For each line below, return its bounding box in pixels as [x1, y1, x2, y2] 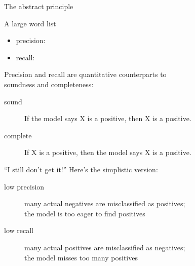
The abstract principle [4, 1, 73, 11]
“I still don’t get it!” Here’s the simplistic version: [4, 164, 158, 174]
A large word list [4, 18, 56, 28]
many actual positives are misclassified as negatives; [24, 242, 185, 252]
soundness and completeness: [4, 79, 94, 89]
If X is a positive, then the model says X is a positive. [24, 147, 191, 158]
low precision [4, 181, 45, 192]
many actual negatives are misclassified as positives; [24, 198, 185, 209]
